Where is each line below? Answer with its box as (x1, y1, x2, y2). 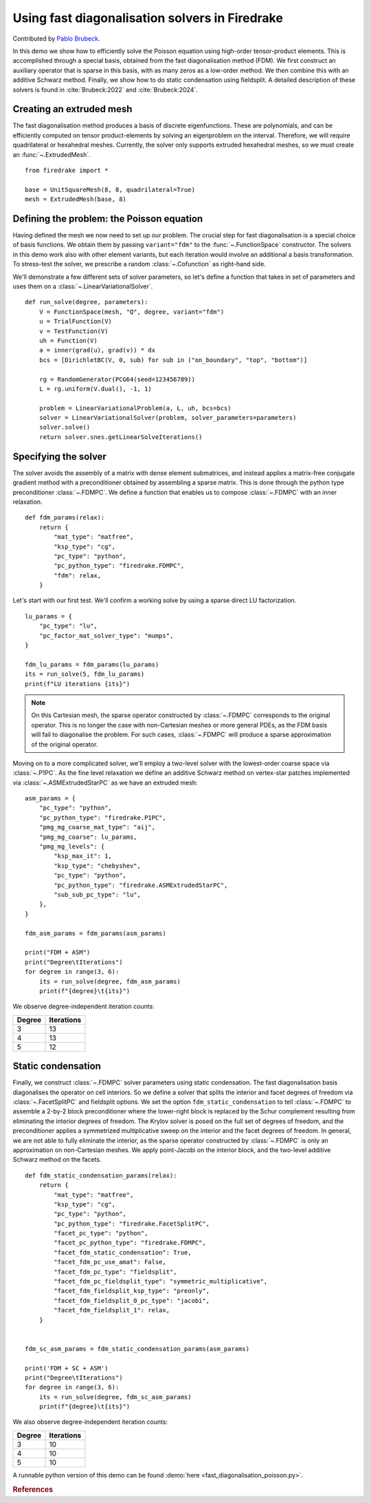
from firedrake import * (25, 166, 109, 174)
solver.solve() (38, 423, 91, 431)
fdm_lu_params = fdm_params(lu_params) (25, 661, 159, 668)
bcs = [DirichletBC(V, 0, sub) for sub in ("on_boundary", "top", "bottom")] (38, 356, 308, 364)
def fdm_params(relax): (25, 513, 105, 522)
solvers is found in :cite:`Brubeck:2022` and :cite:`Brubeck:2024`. (12, 85, 199, 94)
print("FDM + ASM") (25, 948, 91, 957)
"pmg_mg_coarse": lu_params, (38, 833, 137, 841)
